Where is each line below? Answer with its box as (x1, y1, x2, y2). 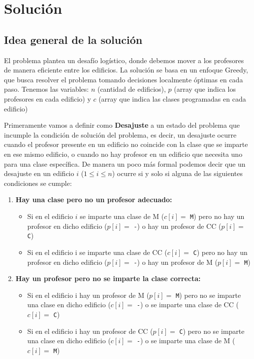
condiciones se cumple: (4, 178, 72, 188)
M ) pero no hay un (190, 211, 245, 221)
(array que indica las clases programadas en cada (98, 93, 246, 104)
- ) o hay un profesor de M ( (133, 256, 218, 267)
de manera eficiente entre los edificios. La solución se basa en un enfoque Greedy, (4, 65, 248, 75)
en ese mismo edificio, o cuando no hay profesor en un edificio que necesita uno (4, 148, 243, 159)
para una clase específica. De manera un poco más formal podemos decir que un (4, 158, 246, 169)
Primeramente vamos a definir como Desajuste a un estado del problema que (4, 120, 240, 130)
